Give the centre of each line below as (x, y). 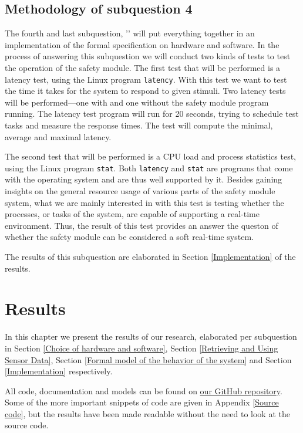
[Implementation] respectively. (59, 371)
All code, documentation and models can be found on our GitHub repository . (144, 390)
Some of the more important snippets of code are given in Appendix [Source (142, 402)
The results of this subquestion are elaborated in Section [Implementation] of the (150, 257)
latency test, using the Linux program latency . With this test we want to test (146, 79)
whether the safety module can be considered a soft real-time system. (129, 237)
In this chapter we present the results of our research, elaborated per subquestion (151, 336)
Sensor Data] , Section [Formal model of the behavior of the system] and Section (148, 359)
